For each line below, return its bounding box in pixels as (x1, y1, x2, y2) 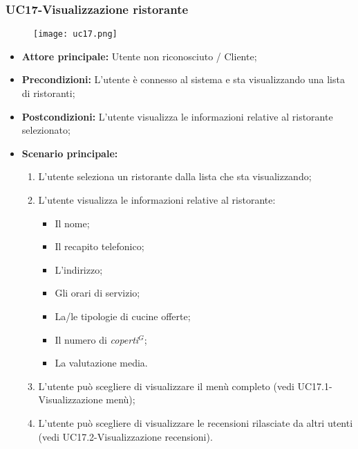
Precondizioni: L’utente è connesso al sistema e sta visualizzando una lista (21, 72, 345, 87)
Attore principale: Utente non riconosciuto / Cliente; (21, 49, 257, 63)
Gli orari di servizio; (55, 285, 140, 300)
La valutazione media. (55, 355, 148, 370)
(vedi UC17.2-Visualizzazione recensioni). (38, 429, 213, 443)
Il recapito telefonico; (55, 239, 144, 254)
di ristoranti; (21, 86, 75, 100)
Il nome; (55, 215, 90, 230)
